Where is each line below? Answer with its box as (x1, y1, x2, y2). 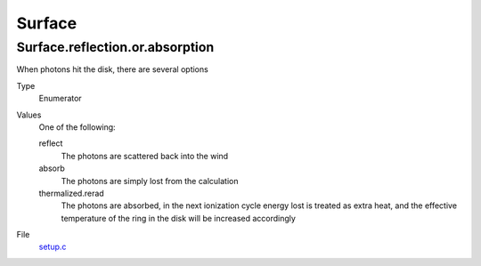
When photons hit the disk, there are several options (16, 64, 208, 75)
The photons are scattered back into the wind (61, 150, 229, 161)
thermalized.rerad (38, 188, 104, 198)
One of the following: (38, 121, 116, 133)
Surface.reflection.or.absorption (16, 39, 215, 55)
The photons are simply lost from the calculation (61, 175, 239, 186)
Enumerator (38, 93, 82, 104)
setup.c (38, 241, 67, 253)
